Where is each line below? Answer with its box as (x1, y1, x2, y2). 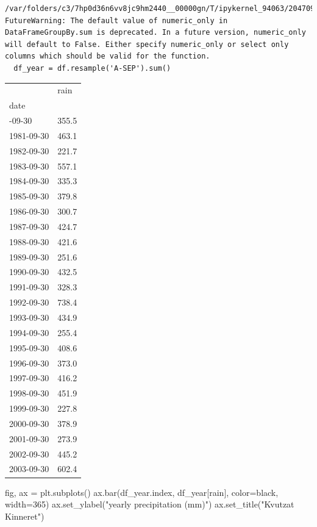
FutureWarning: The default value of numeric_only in (5, 16, 228, 25)
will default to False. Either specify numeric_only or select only (5, 40, 289, 49)
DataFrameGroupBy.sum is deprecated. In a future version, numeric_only (5, 28, 306, 37)
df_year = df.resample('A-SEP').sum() (13, 63, 171, 73)
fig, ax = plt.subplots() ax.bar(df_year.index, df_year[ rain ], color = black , (5, 486, 279, 498)
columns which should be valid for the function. (5, 52, 210, 61)
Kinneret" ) (5, 509, 45, 522)
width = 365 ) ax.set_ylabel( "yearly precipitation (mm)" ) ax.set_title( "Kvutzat (5, 498, 294, 511)
